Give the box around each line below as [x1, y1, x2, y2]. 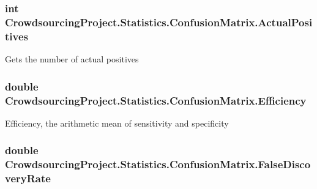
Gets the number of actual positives [5, 53, 139, 65]
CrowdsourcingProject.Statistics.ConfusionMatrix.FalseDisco [5, 157, 311, 172]
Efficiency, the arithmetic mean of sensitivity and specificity [5, 116, 229, 129]
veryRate [5, 171, 51, 186]
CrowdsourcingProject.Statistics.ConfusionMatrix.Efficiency [5, 92, 307, 108]
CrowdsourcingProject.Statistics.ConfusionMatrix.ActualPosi [5, 14, 313, 29]
